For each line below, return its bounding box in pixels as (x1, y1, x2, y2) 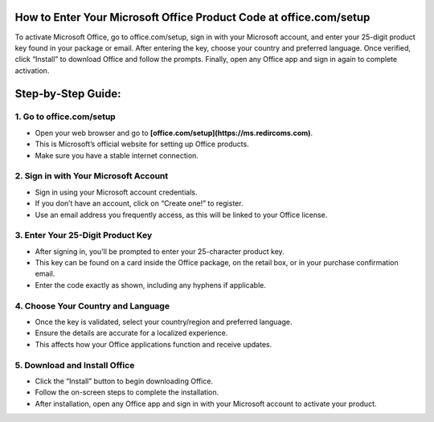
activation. (14, 65, 50, 76)
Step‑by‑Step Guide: (14, 87, 121, 100)
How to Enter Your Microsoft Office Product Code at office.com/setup (14, 10, 371, 24)
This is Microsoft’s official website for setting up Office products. (35, 139, 249, 149)
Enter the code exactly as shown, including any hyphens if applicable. (35, 280, 267, 289)
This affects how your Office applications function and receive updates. (35, 339, 272, 349)
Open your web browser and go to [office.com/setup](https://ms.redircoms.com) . (35, 128, 313, 137)
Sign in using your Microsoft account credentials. (35, 187, 198, 197)
